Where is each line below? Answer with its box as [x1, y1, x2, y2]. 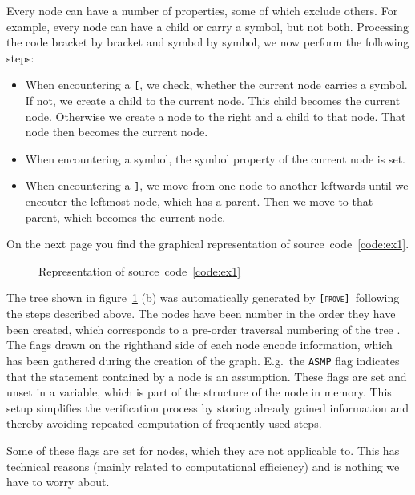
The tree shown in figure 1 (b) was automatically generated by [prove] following [6, 289, 400, 306]
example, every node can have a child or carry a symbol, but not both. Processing [6, 18, 409, 34]
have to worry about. [6, 473, 110, 490]
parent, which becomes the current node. [25, 208, 226, 225]
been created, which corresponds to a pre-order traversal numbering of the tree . [6, 320, 401, 337]
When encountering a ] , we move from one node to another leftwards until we [25, 177, 409, 194]
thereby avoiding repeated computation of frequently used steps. [6, 415, 322, 432]
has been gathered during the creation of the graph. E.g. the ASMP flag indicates [6, 352, 400, 368]
